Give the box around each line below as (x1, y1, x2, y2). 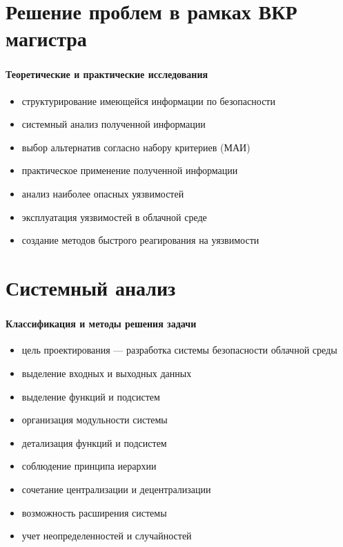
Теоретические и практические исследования (6, 67, 208, 81)
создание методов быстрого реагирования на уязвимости (21, 233, 259, 247)
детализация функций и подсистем (21, 435, 167, 450)
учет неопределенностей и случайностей (21, 528, 192, 543)
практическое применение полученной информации (21, 163, 238, 177)
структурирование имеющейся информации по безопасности (21, 93, 275, 108)
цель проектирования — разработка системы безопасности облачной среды (21, 343, 337, 357)
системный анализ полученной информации (21, 117, 206, 131)
